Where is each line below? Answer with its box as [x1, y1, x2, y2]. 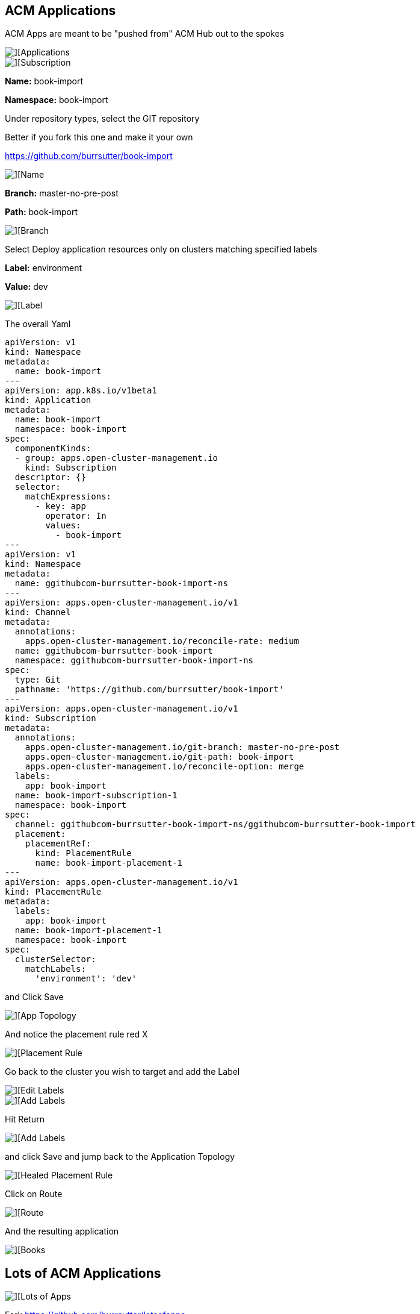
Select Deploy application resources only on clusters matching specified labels [5, 244, 317, 255]
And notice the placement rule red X [5, 1029, 148, 1040]
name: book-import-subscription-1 [14, 790, 178, 801]
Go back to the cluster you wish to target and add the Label [5, 1066, 240, 1077]
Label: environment [5, 263, 82, 274]
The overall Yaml [5, 319, 71, 330]
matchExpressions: [25, 492, 112, 502]
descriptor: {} [14, 472, 86, 483]
